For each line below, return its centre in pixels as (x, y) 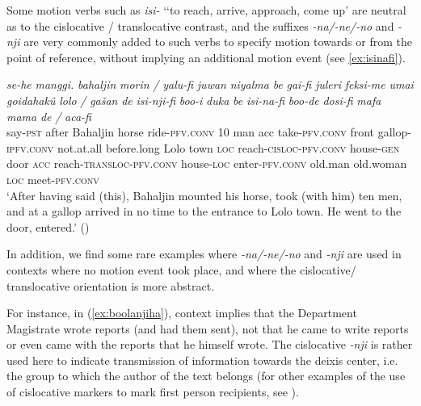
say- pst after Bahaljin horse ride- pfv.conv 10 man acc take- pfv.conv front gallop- (209, 132)
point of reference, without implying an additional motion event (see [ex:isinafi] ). (206, 57)
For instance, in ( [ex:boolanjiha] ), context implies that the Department (182, 313)
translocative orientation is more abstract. (111, 285)
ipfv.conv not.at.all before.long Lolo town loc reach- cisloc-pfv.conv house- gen (203, 147)
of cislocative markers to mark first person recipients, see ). (153, 392)
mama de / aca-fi (49, 116)
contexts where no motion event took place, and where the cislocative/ (181, 269)
